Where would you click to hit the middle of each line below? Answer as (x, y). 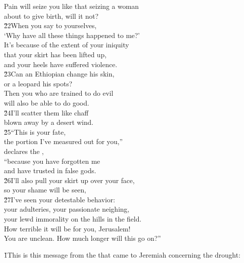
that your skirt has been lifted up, (55, 54)
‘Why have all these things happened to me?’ (72, 35)
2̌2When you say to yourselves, (50, 25)
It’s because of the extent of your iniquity (67, 45)
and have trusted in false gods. (50, 170)
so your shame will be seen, (45, 190)
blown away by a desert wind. (49, 122)
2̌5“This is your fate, (35, 131)
